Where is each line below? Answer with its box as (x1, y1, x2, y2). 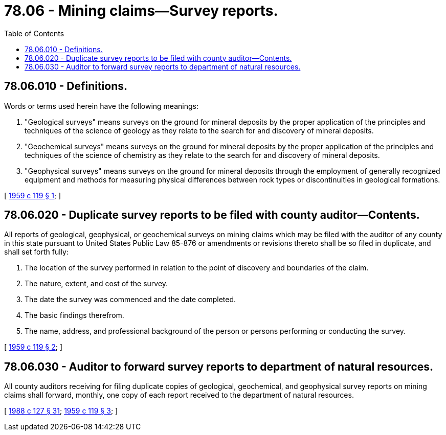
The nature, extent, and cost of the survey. (25, 279, 168, 288)
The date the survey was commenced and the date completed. (25, 295, 236, 304)
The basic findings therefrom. (25, 311, 124, 320)
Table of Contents (4, 29, 64, 38)
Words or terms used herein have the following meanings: (4, 101, 198, 110)
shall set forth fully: (4, 247, 69, 257)
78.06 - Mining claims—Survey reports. (4, 2, 278, 19)
